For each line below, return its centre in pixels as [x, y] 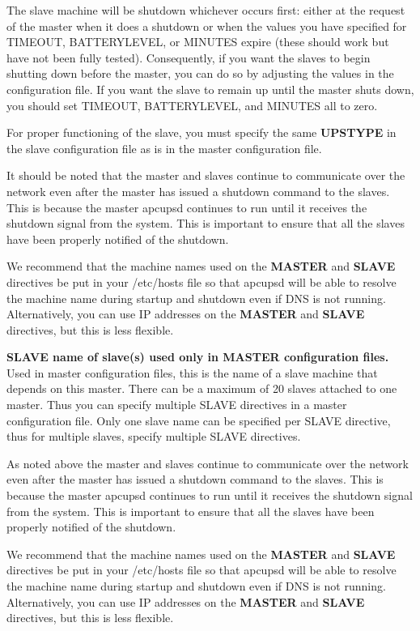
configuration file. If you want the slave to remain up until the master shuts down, [210, 89]
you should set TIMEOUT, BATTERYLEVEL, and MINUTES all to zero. [192, 105]
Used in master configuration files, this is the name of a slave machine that [192, 372]
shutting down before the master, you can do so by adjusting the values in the [200, 73]
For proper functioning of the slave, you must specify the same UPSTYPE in [202, 132]
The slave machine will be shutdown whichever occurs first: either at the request [206, 10]
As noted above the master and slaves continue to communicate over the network [208, 463]
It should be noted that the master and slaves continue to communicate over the [206, 175]
